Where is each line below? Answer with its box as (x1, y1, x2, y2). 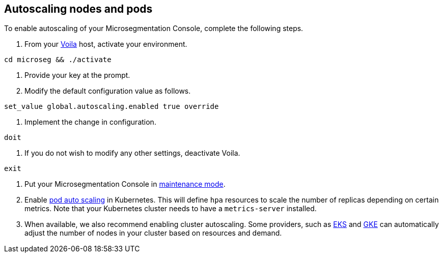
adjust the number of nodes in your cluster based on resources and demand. (24, 229, 282, 238)
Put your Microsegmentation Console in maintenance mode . (24, 180, 226, 189)
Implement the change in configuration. (24, 118, 156, 127)
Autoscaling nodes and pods (4, 3, 153, 15)
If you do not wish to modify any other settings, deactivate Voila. (24, 149, 240, 158)
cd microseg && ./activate (4, 55, 112, 64)
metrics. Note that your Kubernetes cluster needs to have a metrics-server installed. (24, 204, 317, 213)
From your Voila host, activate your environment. (24, 40, 187, 49)
